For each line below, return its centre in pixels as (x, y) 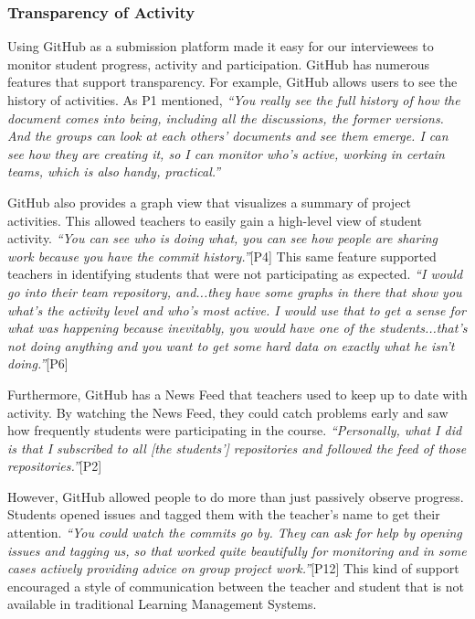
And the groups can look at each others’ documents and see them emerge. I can (228, 136)
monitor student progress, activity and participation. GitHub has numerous (218, 64)
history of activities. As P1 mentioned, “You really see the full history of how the (234, 100)
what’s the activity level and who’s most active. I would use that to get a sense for (237, 309)
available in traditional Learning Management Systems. (162, 604)
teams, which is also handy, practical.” (114, 171)
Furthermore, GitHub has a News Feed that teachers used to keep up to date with (237, 394)
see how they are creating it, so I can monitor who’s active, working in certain (226, 153)
